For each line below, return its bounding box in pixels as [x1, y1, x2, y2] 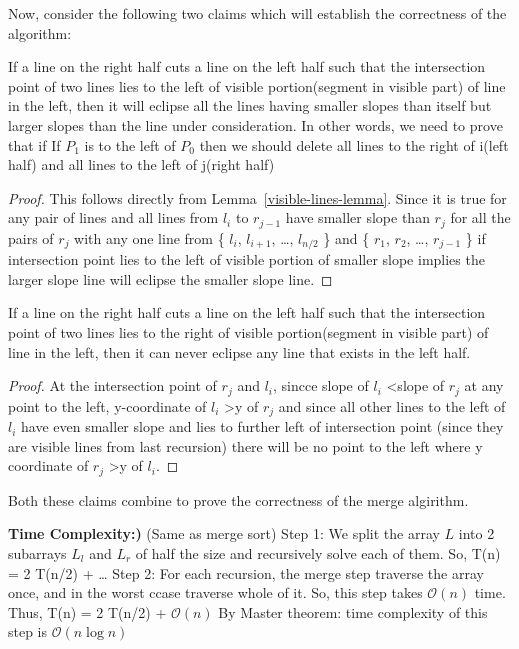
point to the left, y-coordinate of [8, 395, 207, 416]
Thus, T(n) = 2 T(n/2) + [8, 601, 167, 622]
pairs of [8, 227, 54, 248]
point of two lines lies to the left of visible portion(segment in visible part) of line [8, 75, 506, 96]
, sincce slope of [272, 375, 369, 396]
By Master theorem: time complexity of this [218, 601, 488, 622]
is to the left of [84, 134, 176, 155]
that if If [8, 134, 61, 155]
